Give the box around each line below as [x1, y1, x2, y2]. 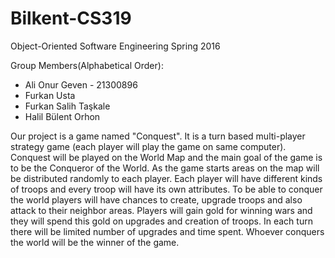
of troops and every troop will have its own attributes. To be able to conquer [10, 183, 323, 195]
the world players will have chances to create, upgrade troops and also [10, 193, 303, 206]
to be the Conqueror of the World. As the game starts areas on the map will [10, 162, 320, 174]
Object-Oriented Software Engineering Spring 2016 [10, 40, 221, 52]
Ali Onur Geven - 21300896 [24, 78, 138, 91]
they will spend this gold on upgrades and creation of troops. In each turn [10, 215, 313, 227]
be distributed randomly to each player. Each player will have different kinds [10, 172, 323, 184]
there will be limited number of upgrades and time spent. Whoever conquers [10, 225, 325, 237]
